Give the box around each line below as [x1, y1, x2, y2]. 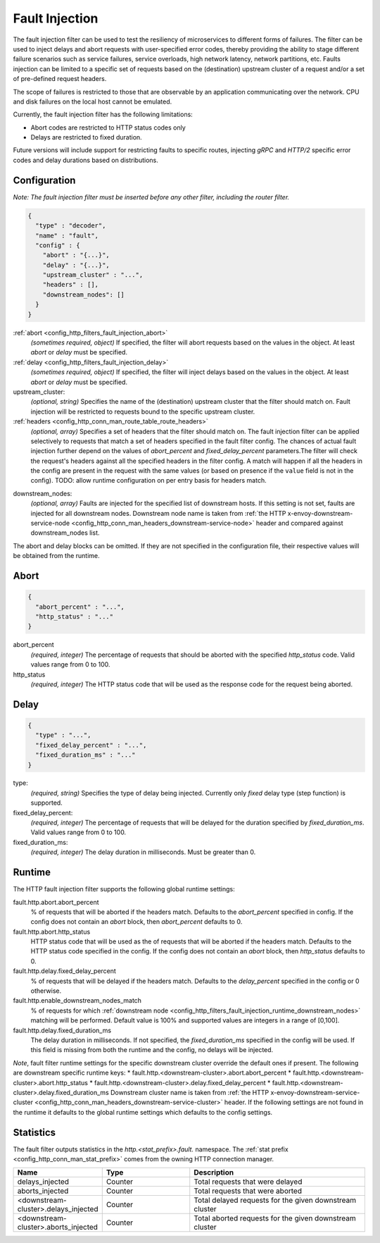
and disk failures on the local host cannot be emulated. [13, 97, 172, 106]
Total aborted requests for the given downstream [194, 1213, 356, 1223]
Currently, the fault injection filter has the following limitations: [13, 110, 193, 119]
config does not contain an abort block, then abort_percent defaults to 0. [30, 917, 243, 926]
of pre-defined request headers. [13, 75, 107, 83]
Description [194, 1168, 234, 1177]
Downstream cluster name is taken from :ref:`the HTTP [110, 1088, 270, 1096]
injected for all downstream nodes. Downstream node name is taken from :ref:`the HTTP [30, 509, 286, 517]
